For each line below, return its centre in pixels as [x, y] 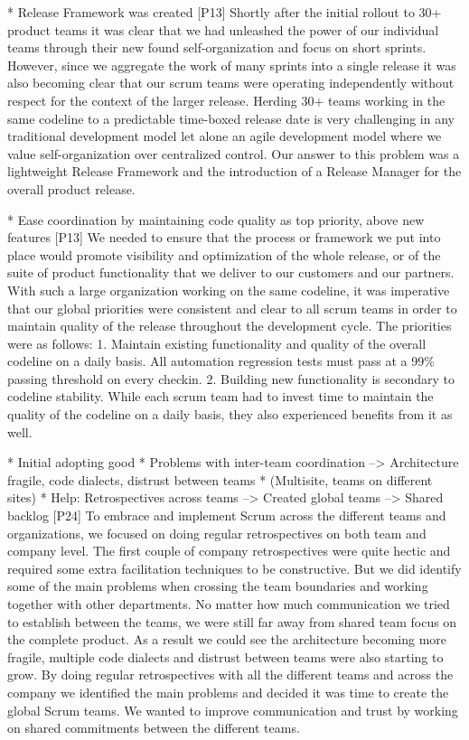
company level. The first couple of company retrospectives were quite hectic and [229, 551]
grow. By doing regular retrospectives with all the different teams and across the [230, 674]
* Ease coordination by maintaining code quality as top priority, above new [216, 219]
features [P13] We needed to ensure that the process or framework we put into [224, 237]
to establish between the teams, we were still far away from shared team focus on [232, 621]
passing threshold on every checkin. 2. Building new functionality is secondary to [231, 378]
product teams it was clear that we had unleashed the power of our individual [223, 29]
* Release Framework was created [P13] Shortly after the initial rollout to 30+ [225, 12]
